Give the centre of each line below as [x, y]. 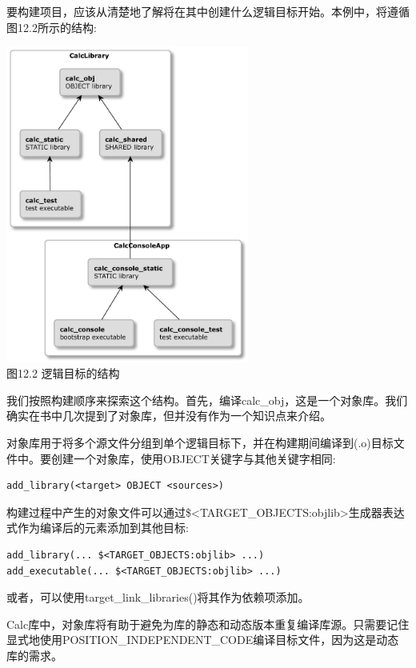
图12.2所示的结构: [52, 27]
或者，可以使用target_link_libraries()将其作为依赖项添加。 [158, 597]
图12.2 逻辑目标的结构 [63, 373]
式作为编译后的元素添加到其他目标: [98, 528]
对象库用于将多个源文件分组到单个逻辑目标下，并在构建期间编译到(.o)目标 [200, 443]
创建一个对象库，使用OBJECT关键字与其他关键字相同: [193, 458]
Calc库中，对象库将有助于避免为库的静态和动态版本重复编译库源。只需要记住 [208, 624]
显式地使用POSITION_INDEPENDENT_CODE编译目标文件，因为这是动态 [203, 640]
